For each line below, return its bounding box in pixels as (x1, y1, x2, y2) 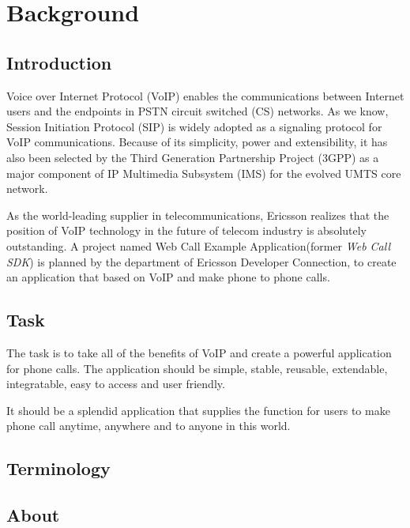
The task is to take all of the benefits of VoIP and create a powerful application (6, 344, 392, 360)
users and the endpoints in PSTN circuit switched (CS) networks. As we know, (6, 103, 389, 119)
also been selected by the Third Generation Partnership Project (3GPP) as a (6, 149, 379, 165)
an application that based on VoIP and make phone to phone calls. (6, 269, 330, 285)
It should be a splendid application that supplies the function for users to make (6, 402, 390, 418)
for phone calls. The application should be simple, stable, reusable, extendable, (6, 360, 388, 376)
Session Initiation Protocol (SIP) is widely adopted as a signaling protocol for (6, 118, 382, 134)
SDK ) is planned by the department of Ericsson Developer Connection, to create (6, 253, 397, 270)
